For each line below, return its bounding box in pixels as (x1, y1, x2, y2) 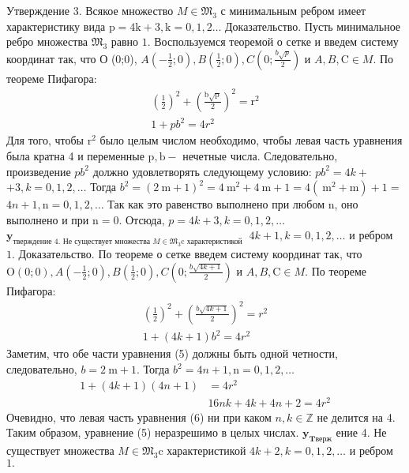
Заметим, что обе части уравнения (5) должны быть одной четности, (6, 345, 338, 362)
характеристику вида (6, 17, 106, 34)
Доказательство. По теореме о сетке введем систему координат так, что (18, 246, 362, 262)
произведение (6, 163, 71, 179)
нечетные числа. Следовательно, (182, 148, 338, 164)
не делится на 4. (317, 408, 396, 425)
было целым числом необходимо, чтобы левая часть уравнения (99, 132, 403, 148)
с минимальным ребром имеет (220, 2, 366, 18)
